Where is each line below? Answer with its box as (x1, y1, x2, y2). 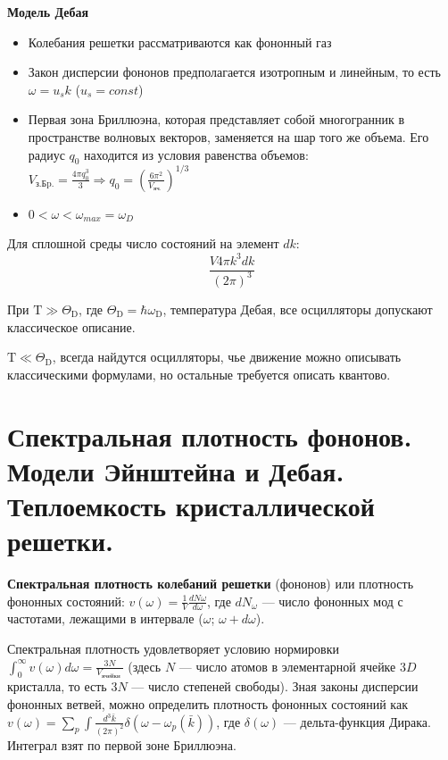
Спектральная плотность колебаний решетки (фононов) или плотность (7, 574, 414, 593)
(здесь (128, 656, 162, 675)
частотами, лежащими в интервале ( (7, 609, 203, 628)
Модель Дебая (7, 3, 89, 21)
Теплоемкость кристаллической (7, 487, 375, 523)
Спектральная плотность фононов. (7, 417, 412, 454)
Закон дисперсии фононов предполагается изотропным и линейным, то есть (28, 63, 441, 81)
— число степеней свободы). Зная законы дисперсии (131, 677, 419, 696)
